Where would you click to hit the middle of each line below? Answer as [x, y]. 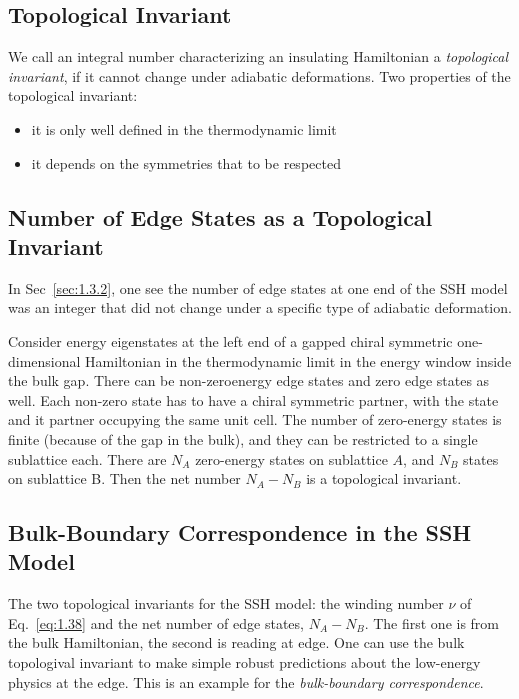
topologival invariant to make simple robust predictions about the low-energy [244, 662]
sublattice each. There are [87, 458]
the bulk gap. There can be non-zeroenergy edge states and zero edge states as [249, 380]
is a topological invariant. [384, 478]
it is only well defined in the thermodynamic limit [184, 128]
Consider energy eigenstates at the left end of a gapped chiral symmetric [230, 340]
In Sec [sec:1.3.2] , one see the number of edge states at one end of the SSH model [258, 287]
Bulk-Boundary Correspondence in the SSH [240, 532]
